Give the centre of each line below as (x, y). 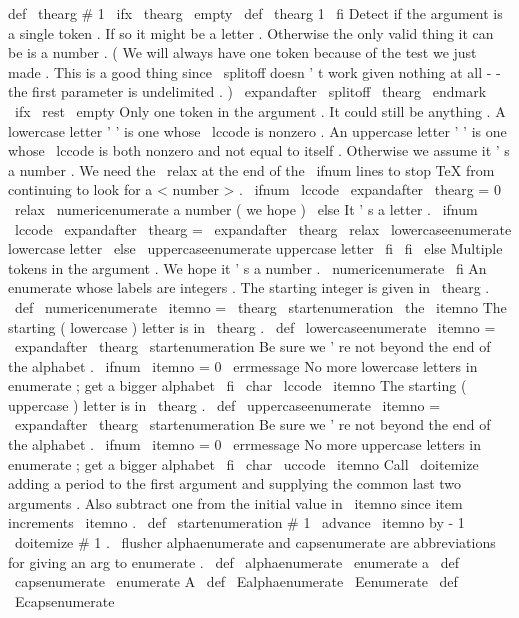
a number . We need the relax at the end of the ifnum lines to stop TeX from (251, 169)
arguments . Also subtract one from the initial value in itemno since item (235, 502)
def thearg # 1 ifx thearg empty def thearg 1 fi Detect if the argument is (255, 13)
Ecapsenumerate (64, 600)
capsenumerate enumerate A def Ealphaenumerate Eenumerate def (236, 581)
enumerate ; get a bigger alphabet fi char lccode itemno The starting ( (237, 385)
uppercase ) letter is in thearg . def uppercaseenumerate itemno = (224, 404)
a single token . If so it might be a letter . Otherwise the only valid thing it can (251, 32)
